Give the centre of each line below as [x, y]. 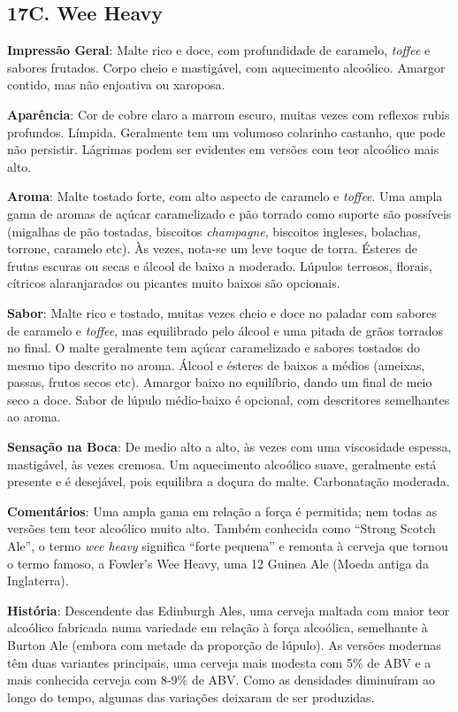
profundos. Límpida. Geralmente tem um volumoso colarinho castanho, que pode [226, 132]
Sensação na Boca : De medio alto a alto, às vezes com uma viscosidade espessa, [229, 447]
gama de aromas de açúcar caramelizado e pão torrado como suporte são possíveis [229, 213]
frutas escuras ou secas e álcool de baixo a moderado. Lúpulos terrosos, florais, [220, 265]
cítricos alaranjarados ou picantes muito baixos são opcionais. [174, 283]
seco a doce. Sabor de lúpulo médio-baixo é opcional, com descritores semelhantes [229, 399]
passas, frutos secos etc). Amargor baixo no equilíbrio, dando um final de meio [220, 382]
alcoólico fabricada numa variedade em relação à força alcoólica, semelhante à [218, 627]
